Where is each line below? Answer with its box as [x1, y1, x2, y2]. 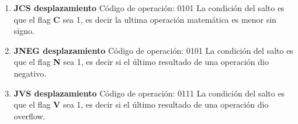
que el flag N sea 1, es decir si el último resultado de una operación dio [13, 56, 269, 68]
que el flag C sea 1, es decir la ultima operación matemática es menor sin [13, 13, 276, 25]
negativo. [13, 67, 47, 79]
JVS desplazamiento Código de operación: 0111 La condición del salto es [13, 87, 285, 99]
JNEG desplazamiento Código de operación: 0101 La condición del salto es [13, 44, 293, 56]
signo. [13, 25, 34, 37]
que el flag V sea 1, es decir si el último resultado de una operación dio [13, 98, 269, 111]
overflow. [13, 109, 46, 122]
